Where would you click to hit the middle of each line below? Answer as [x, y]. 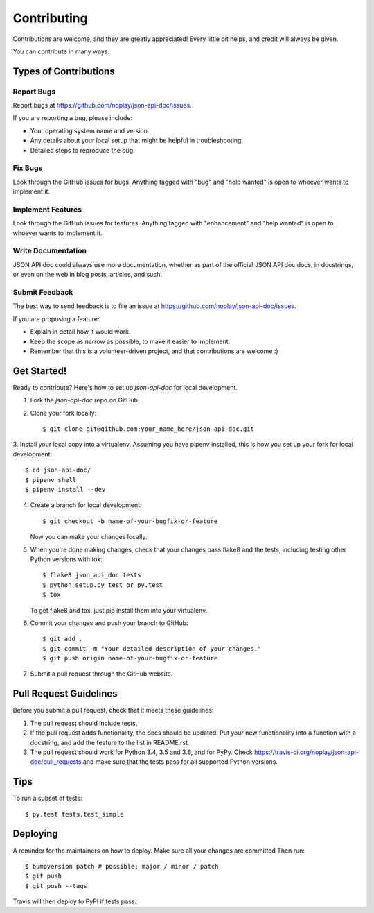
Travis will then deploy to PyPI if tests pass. [75, 901]
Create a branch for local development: [86, 505]
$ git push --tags [56, 886]
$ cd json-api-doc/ [58, 470]
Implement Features [47, 210]
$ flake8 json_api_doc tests [92, 575]
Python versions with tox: [66, 559]
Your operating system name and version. [90, 130]
